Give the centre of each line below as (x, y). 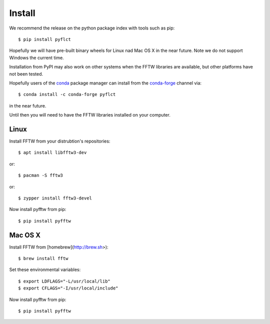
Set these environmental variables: (45, 269)
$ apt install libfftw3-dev (52, 153)
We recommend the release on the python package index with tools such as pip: (92, 28)
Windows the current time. (37, 57)
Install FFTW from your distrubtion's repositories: (60, 141)
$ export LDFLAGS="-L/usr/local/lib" (64, 281)
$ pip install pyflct (44, 39)
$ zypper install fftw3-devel (55, 198)
